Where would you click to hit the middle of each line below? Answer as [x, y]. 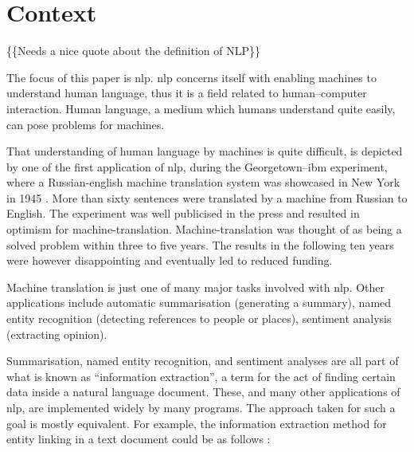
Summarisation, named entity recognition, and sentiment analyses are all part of [203, 361]
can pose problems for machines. [86, 124]
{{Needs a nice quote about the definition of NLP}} [133, 51]
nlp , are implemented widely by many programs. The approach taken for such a [201, 407]
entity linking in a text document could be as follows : [139, 439]
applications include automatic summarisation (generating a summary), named [199, 303]
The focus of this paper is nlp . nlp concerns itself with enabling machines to [191, 77]
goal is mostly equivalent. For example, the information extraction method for [197, 423]
